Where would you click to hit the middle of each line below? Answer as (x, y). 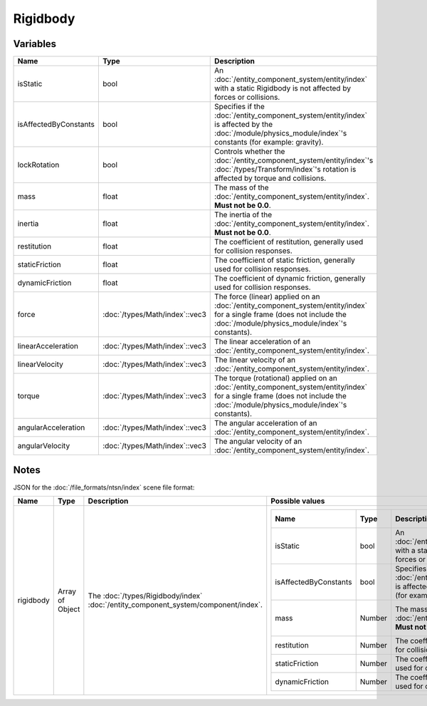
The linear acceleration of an (263, 342)
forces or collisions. (247, 98)
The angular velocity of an (258, 442)
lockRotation (38, 165)
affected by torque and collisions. (270, 178)
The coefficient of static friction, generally (285, 260)
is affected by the (244, 125)
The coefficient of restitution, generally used (289, 242)
